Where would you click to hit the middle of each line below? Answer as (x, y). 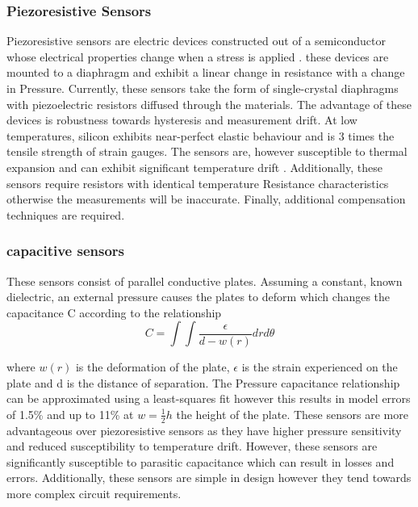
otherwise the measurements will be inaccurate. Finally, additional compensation (206, 199)
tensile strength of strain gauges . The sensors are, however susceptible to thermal (207, 151)
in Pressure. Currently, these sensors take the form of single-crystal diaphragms (203, 88)
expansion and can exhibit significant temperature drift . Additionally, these (194, 167)
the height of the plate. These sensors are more (292, 414)
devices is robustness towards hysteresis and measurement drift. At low (182, 120)
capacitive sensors (66, 251)
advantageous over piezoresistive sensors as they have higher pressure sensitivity (204, 430)
